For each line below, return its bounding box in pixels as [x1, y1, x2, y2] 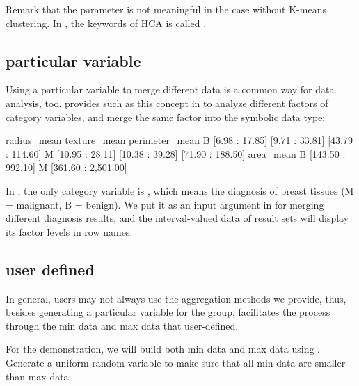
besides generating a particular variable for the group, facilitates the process [6, 305, 330, 319]
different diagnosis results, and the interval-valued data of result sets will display [6, 211, 349, 225]
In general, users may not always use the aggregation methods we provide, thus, [6, 291, 346, 305]
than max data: [6, 369, 72, 383]
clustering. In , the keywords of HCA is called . [6, 15, 207, 30]
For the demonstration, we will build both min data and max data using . [6, 341, 320, 356]
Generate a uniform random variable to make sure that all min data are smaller [6, 355, 346, 369]
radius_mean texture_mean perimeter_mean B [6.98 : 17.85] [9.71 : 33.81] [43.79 [6, 133, 353, 147]
